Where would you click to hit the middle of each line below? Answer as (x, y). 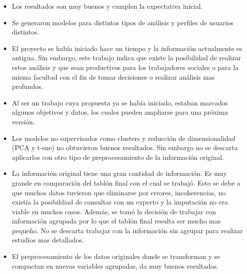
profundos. (28, 86)
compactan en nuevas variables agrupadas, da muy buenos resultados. (115, 265)
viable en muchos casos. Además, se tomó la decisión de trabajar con (114, 211)
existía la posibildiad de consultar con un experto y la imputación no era (120, 202)
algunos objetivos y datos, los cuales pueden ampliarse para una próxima (120, 112)
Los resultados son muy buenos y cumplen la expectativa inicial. (107, 6)
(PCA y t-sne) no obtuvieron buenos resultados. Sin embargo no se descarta (125, 147)
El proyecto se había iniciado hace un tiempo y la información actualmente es (127, 48)
